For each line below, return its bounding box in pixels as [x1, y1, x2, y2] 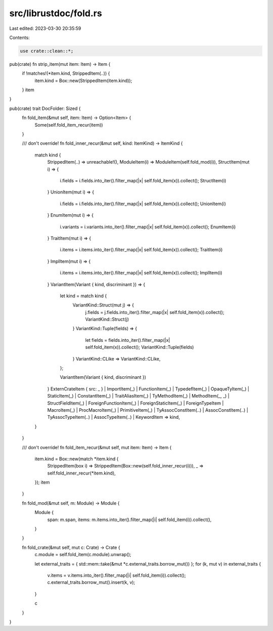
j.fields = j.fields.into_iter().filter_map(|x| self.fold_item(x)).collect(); [85, 309, 224, 315]
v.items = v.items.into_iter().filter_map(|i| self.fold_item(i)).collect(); [47, 572, 186, 578]
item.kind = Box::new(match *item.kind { [34, 456, 119, 462]
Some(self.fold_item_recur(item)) [34, 122, 103, 128]
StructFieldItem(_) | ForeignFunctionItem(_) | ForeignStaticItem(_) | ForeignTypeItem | [47, 400, 224, 406]
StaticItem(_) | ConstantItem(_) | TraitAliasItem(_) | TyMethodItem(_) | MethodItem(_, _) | [47, 393, 230, 399]
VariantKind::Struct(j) [85, 317, 129, 323]
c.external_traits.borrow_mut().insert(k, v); [47, 579, 135, 585]
